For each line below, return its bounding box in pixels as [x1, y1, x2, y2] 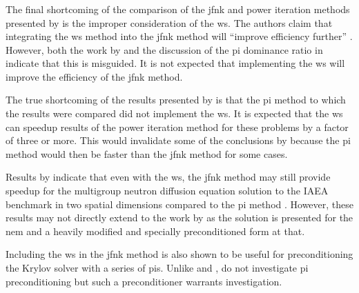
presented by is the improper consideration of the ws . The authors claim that [6, 15, 333, 30]
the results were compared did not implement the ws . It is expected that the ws [6, 106, 343, 121]
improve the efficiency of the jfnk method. [6, 69, 183, 83]
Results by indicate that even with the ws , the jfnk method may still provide [6, 170, 331, 184]
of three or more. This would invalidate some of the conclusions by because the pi [6, 133, 351, 148]
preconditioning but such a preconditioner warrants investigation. [6, 274, 282, 288]
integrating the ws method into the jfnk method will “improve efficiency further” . [6, 29, 353, 43]
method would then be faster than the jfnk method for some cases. [6, 146, 288, 161]
